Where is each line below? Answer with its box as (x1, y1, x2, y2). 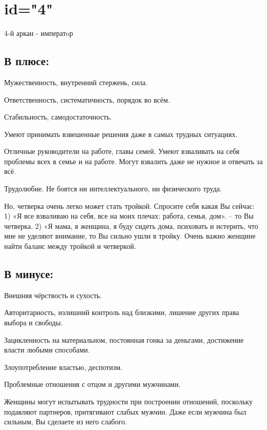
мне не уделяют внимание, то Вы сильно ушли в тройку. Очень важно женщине (4, 230, 256, 241)
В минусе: (4, 266, 54, 282)
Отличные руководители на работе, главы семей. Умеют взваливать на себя (4, 146, 240, 157)
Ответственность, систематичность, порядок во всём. (4, 94, 170, 105)
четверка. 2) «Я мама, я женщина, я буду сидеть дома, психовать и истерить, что (4, 220, 258, 231)
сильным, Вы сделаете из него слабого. (4, 416, 127, 427)
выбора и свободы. (4, 317, 63, 328)
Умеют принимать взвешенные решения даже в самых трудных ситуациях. (4, 128, 238, 139)
